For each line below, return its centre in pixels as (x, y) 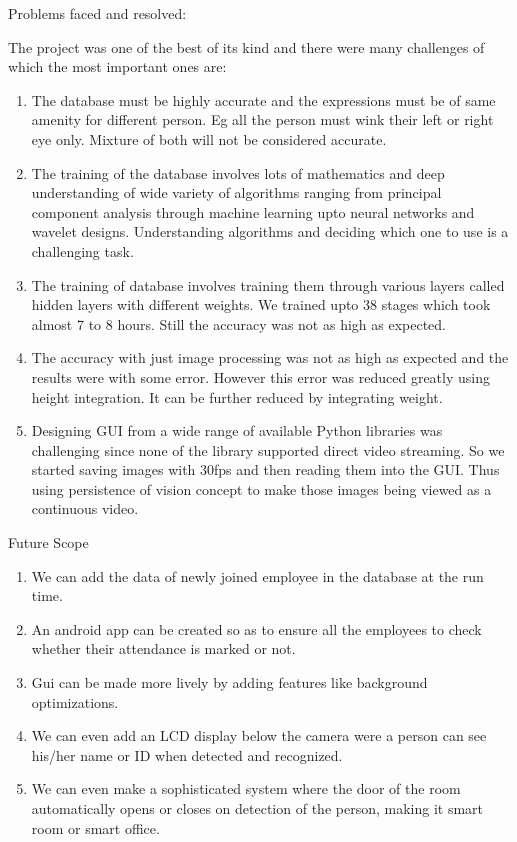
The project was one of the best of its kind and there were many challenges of (246, 46)
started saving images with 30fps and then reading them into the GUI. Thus (265, 469)
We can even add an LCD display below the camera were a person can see (259, 735)
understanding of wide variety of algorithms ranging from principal (236, 192)
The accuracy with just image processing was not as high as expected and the (270, 357)
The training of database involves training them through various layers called (268, 284)
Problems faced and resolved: (97, 13)
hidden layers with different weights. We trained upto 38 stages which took (261, 304)
